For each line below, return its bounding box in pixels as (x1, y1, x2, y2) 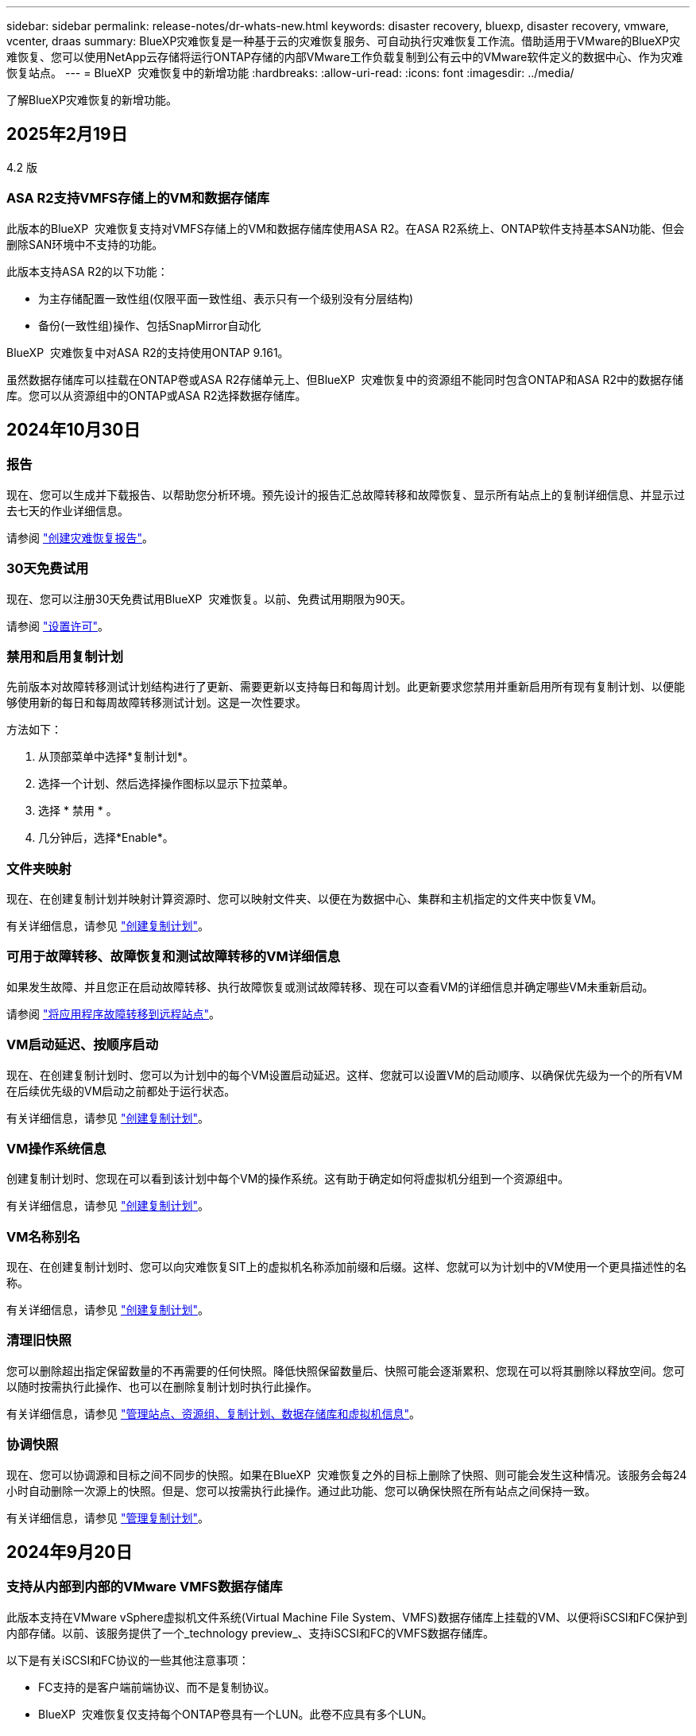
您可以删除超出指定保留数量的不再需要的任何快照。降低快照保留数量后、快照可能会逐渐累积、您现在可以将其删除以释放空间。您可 (6, 1363, 685, 1378)
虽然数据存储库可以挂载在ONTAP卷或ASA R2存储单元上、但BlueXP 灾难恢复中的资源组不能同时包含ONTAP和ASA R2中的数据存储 (6, 372, 683, 386)
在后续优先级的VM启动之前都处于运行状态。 (6, 1083, 236, 1098)
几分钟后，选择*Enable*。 (38, 831, 174, 845)
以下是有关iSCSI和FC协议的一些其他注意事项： (6, 1653, 249, 1667)
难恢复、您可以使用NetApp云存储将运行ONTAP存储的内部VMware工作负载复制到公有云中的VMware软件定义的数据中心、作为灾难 (6, 50, 683, 64)
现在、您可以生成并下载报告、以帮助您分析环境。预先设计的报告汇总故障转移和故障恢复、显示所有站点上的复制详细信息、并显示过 (6, 487, 685, 502)
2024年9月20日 (6, 1541, 133, 1562)
